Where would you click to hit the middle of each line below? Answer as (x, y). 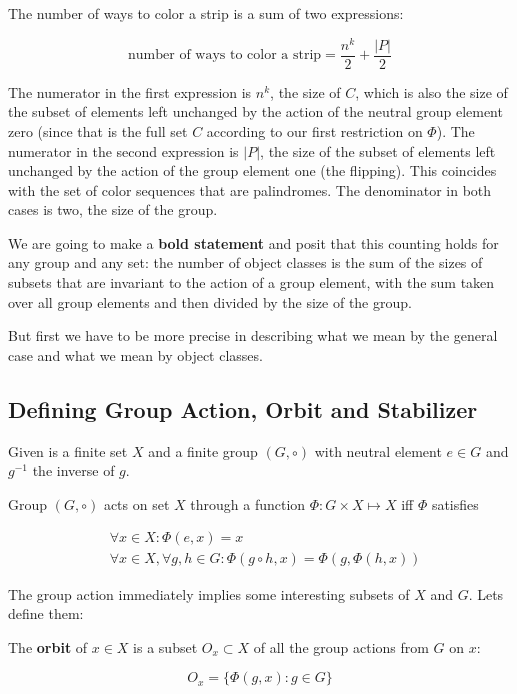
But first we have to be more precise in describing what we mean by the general (253, 335)
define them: (46, 613)
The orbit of (48, 646)
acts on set (136, 503)
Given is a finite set (68, 450)
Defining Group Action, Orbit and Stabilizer (243, 408)
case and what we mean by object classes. (135, 354)
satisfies (455, 503)
